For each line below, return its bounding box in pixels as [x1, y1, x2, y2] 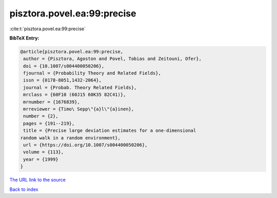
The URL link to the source [9, 177, 66, 183]
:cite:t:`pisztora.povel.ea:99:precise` [9, 26, 86, 32]
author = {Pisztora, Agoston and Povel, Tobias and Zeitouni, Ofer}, [23, 56, 202, 62]
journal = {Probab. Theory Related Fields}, [23, 85, 137, 90]
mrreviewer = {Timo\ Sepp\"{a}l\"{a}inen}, [23, 106, 134, 112]
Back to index [9, 186, 38, 192]
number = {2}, [23, 113, 58, 119]
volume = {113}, [23, 149, 64, 155]
